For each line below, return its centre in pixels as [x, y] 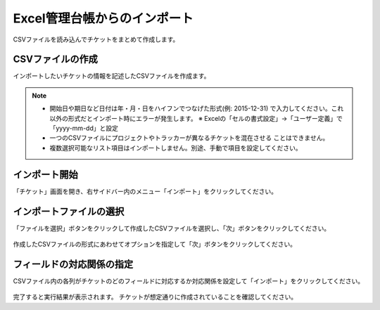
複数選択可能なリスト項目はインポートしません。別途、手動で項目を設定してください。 [176, 148]
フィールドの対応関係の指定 [73, 264]
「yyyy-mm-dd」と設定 [84, 128]
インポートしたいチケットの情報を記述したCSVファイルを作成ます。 [112, 76]
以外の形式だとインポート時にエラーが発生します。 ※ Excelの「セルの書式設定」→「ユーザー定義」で [196, 118]
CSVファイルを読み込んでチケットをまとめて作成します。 [96, 39]
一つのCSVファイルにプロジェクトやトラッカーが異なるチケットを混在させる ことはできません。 [189, 138]
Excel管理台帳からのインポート [103, 18]
